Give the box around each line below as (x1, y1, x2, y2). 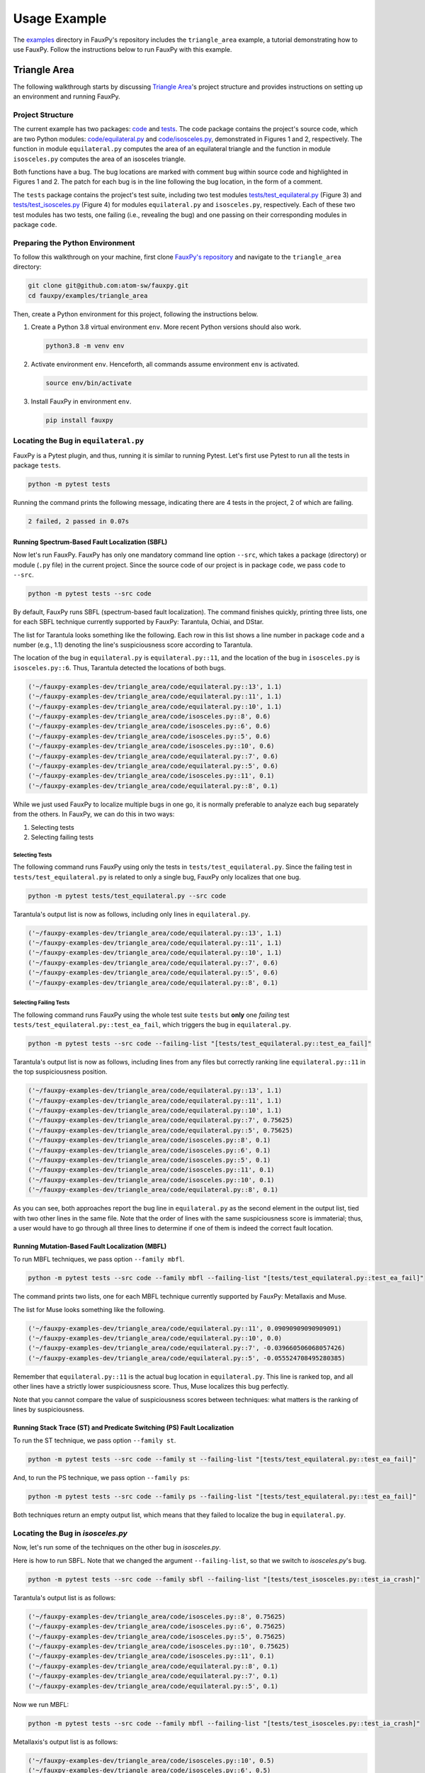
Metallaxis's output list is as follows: (13, 1738, 118, 1746)
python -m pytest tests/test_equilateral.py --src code (28, 891, 227, 900)
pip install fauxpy (45, 416, 113, 425)
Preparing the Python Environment (13, 238, 135, 248)
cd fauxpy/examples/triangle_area (28, 291, 148, 299)
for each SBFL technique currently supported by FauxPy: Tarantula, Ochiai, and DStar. (13, 618, 264, 626)
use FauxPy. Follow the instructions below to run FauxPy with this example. (13, 45, 232, 53)
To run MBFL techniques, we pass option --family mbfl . (13, 1255, 185, 1264)
